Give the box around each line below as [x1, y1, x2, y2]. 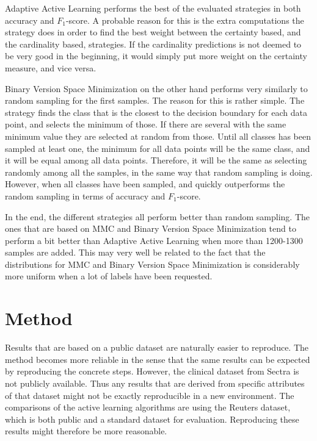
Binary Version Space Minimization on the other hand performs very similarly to [5, 82, 308, 95]
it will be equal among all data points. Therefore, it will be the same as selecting [5, 154, 307, 167]
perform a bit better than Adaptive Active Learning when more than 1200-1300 [5, 234, 303, 246]
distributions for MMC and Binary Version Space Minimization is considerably [5, 257, 300, 270]
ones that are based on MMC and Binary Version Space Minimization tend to [5, 222, 296, 235]
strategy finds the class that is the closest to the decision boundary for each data [5, 106, 307, 118]
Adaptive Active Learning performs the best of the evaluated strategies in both [5, 2, 301, 14]
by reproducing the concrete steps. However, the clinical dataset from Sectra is [5, 365, 299, 378]
